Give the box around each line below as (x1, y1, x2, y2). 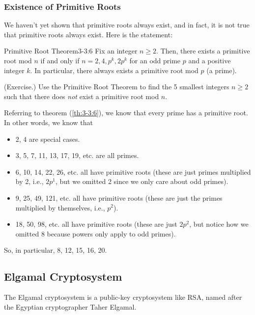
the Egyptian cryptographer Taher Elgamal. (4, 301, 137, 312)
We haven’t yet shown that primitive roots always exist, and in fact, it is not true (4, 20, 250, 30)
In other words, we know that (4, 117, 93, 127)
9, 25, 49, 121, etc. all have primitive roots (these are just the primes (15, 192, 223, 203)
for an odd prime (129, 55, 181, 65)
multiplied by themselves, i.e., (15, 202, 105, 212)
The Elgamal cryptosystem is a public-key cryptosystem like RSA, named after (4, 292, 242, 302)
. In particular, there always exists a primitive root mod (30, 65, 198, 75)
